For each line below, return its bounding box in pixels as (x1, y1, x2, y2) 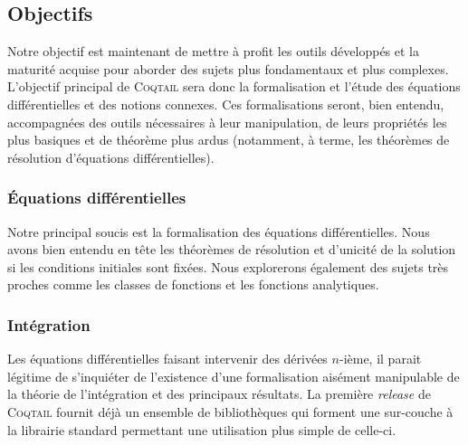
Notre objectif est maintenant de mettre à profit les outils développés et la (7, 42, 419, 61)
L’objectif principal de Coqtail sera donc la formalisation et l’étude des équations (7, 77, 461, 96)
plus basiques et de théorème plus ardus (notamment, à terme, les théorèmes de (7, 130, 450, 149)
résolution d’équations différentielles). (7, 147, 215, 166)
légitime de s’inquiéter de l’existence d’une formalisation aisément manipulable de (7, 366, 460, 385)
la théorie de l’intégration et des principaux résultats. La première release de (7, 384, 431, 403)
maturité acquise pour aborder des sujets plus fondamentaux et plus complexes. (7, 59, 449, 78)
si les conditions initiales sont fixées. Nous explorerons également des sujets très (7, 257, 449, 276)
